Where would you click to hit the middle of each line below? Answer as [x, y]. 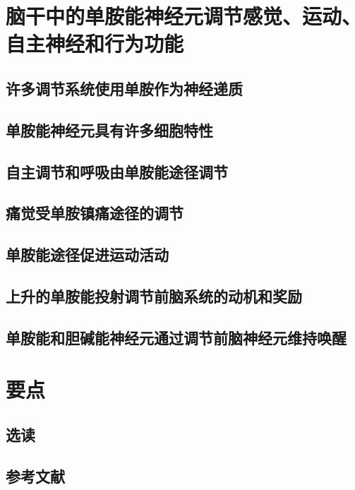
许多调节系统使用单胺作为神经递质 [124, 88]
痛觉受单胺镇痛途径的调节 [95, 213]
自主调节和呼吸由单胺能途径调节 [117, 171]
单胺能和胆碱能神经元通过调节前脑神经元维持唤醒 [176, 337]
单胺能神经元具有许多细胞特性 [109, 130]
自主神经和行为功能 [95, 43]
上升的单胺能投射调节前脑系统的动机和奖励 [154, 295]
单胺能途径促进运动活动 [87, 255]
